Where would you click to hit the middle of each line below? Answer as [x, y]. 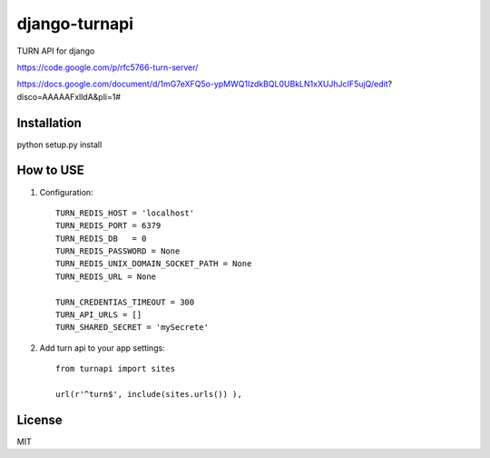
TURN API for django [56, 51]
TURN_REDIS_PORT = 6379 [108, 226]
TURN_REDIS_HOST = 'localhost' [125, 213]
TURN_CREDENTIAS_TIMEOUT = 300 [125, 302]
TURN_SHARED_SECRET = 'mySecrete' [132, 328]
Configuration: [67, 192]
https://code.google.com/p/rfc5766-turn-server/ [108, 67]
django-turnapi [75, 24]
